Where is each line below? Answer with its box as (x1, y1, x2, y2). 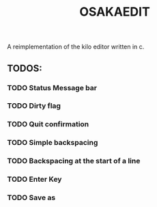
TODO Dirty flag (7, 101, 61, 111)
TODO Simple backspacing (7, 138, 98, 148)
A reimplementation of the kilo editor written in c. (7, 42, 145, 51)
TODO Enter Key (7, 175, 62, 184)
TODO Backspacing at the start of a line (7, 156, 141, 166)
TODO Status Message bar (7, 83, 98, 92)
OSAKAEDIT (79, 4, 150, 20)
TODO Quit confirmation (7, 120, 89, 129)
